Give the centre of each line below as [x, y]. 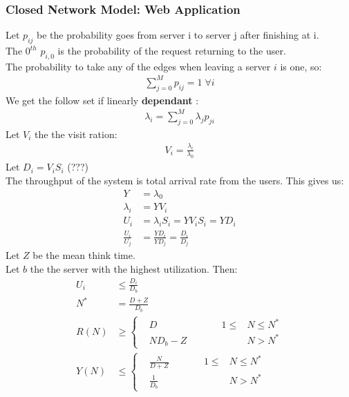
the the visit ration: [76, 134]
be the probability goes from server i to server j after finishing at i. [178, 35]
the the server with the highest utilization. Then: [134, 269]
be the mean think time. [84, 255]
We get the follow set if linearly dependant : [102, 100]
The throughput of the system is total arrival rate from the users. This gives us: [175, 180]
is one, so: [301, 66]
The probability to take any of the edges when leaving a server [138, 66]
